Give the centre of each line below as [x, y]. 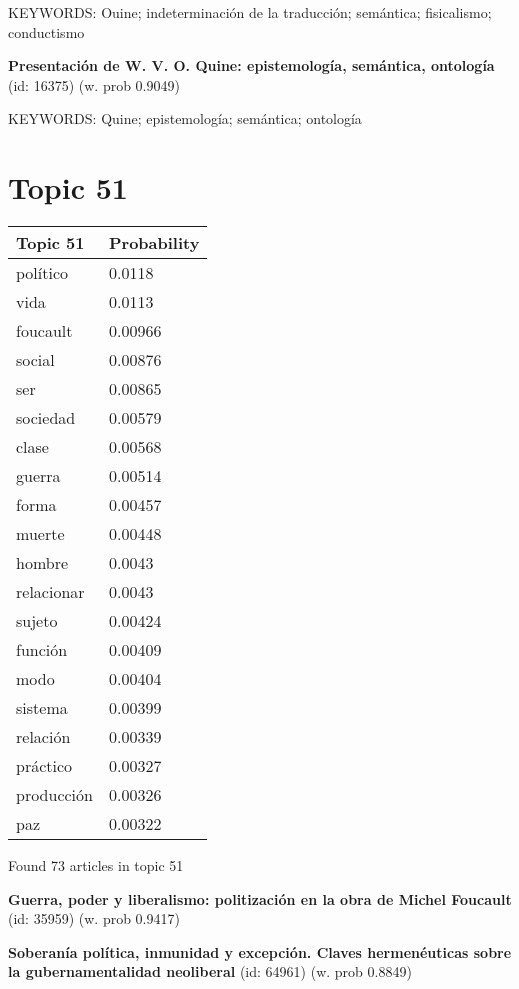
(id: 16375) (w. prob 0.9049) [94, 84]
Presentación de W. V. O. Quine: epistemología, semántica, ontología [251, 65]
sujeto [37, 621]
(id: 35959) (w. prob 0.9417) [94, 918]
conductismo [46, 31]
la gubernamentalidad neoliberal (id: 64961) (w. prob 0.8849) [210, 971]
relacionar [50, 592]
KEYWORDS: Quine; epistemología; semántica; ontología [185, 118]
